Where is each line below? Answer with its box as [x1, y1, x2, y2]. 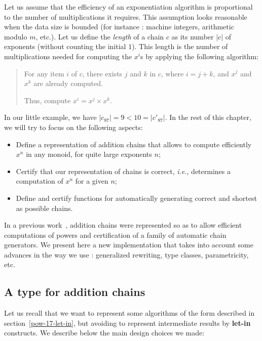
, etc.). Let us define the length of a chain [35, 31, 164, 41]
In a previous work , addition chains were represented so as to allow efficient [4, 220, 242, 230]
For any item [24, 68, 64, 78]
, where [161, 68, 184, 78]
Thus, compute [24, 95, 71, 105]
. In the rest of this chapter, [165, 112, 251, 122]
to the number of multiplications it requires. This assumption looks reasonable [4, 11, 247, 22]
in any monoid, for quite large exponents [26, 149, 152, 159]
